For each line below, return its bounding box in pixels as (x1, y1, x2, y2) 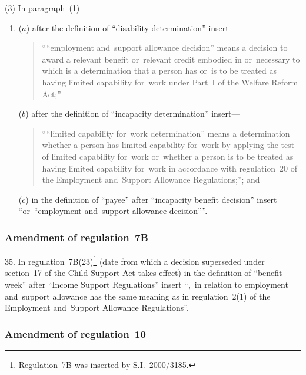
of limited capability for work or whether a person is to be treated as (42, 150, 294, 162)
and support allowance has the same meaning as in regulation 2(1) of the (5, 290, 271, 302)
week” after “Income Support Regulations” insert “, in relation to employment (5, 278, 288, 290)
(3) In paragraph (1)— (5, 2, 88, 14)
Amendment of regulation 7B (5, 229, 148, 244)
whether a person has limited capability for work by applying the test (42, 139, 295, 151)
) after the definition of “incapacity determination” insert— (25, 107, 240, 120)
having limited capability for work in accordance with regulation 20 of (42, 162, 298, 174)
